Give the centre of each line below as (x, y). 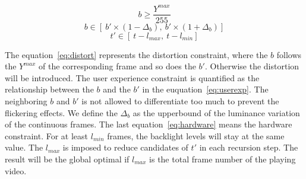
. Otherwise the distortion (252, 66)
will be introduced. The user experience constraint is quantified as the (132, 77)
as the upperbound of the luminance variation (216, 112)
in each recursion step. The (249, 147)
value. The (24, 147)
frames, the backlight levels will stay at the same (196, 135)
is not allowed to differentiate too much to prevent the (180, 100)
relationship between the (49, 89)
